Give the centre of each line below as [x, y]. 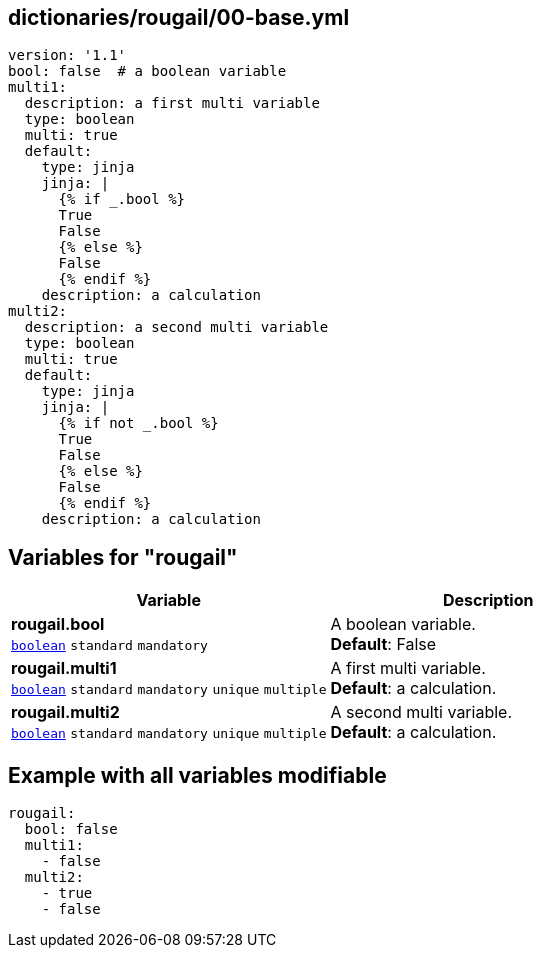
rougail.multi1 [64, 668]
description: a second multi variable [176, 327]
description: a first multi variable [172, 103]
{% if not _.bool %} [138, 423]
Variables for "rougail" [123, 557]
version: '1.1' [67, 55]
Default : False [383, 644]
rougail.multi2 [65, 712]
